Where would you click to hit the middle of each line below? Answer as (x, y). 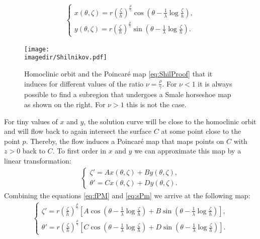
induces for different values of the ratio (84, 83)
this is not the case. (156, 104)
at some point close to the (201, 131)
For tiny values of (31, 121)
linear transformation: (38, 160)
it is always (215, 83)
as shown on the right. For (65, 104)
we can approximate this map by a (188, 151)
